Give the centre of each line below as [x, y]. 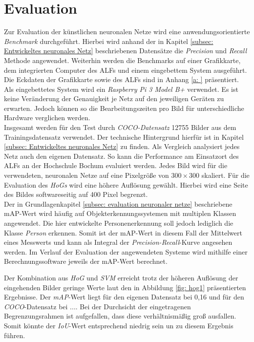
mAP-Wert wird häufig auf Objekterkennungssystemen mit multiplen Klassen [120, 213]
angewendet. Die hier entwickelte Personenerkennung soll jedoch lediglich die [119, 223]
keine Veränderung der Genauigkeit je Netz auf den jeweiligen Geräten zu [114, 98]
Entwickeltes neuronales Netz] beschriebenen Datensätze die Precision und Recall [125, 51]
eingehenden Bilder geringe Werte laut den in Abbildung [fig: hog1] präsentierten [125, 287]
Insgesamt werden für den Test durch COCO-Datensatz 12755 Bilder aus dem [120, 127]
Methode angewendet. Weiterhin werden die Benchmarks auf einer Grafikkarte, [122, 60]
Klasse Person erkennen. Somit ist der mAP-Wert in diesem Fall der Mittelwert [123, 232]
